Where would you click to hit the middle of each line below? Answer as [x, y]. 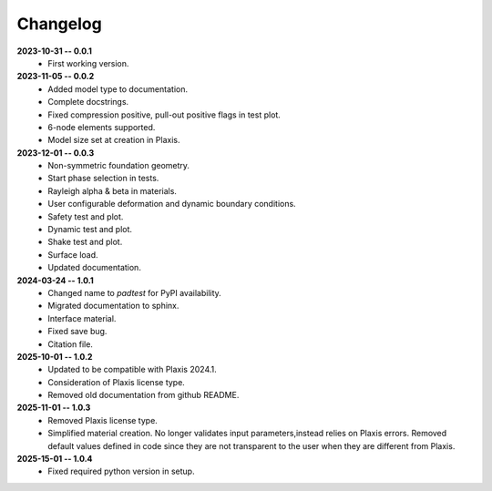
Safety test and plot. [86, 216]
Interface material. [82, 318]
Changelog [59, 24]
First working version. [88, 63]
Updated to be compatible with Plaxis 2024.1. [133, 370]
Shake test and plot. [85, 242]
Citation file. [70, 344]
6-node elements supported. [102, 127]
